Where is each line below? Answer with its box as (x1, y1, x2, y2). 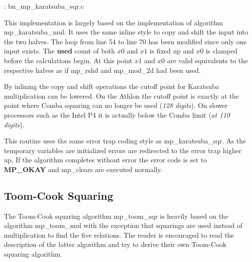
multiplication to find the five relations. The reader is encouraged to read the (4, 229, 234, 240)
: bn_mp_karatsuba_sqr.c (4, 1, 84, 11)
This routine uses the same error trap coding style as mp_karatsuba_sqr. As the (4, 136, 246, 146)
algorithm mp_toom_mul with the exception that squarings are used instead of (4, 220, 243, 230)
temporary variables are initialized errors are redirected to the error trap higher (4, 145, 242, 155)
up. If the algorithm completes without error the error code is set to (4, 155, 207, 165)
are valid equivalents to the (167, 55, 248, 65)
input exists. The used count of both (4, 46, 115, 56)
